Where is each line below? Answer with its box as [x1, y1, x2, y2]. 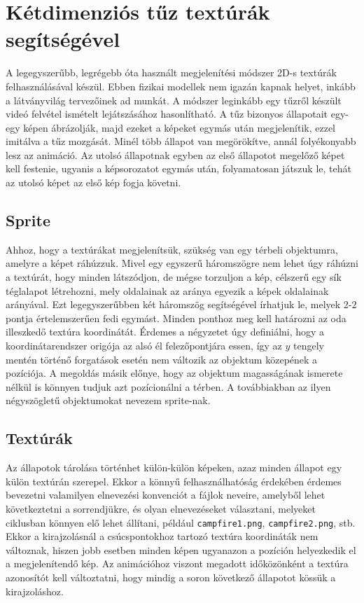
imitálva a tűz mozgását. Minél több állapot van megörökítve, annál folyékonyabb [6, 134, 356, 148]
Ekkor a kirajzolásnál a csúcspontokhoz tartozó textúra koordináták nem [6, 529, 318, 543]
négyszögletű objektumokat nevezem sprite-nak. [6, 393, 211, 408]
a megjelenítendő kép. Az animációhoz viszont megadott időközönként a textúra [6, 556, 349, 571]
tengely [293, 338, 324, 353]
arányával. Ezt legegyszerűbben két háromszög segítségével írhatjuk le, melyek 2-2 [6, 297, 357, 312]
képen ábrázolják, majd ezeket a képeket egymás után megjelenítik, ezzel [23, 120, 336, 134]
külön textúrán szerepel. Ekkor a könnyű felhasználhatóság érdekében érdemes [6, 473, 342, 488]
